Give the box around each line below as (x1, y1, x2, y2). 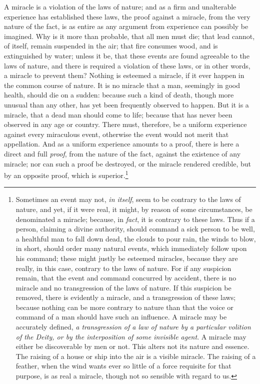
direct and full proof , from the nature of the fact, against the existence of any (4, 148, 241, 158)
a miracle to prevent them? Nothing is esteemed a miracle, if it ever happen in (4, 70, 244, 80)
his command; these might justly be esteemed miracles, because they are (15, 252, 238, 263)
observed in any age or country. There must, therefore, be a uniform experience (4, 119, 247, 129)
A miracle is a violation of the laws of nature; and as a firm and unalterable (4, 1, 236, 11)
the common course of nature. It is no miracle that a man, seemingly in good (4, 79, 240, 90)
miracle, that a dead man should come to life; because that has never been (4, 109, 232, 119)
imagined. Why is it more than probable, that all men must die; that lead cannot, (4, 30, 255, 41)
